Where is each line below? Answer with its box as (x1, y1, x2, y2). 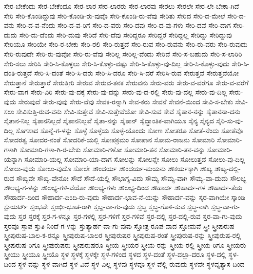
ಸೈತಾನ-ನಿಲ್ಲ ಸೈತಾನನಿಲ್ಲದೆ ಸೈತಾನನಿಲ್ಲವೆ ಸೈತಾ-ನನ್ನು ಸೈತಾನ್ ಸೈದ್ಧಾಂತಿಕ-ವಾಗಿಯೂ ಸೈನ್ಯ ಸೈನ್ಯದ (4, 116, 214, 126)
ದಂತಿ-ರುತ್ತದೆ (4, 68, 32, 78)
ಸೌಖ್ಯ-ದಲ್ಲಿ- (214, 163, 241, 174)
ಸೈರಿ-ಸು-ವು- (216, 116, 243, 126)
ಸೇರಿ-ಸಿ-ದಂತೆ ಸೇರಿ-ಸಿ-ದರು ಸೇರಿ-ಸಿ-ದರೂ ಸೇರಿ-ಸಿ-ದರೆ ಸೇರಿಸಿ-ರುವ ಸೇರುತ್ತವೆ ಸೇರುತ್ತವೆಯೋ (34, 68, 239, 78)
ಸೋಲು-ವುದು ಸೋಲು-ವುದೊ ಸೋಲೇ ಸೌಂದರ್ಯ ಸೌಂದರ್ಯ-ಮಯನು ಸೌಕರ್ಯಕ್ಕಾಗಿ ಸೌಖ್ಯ (4, 163, 213, 174)
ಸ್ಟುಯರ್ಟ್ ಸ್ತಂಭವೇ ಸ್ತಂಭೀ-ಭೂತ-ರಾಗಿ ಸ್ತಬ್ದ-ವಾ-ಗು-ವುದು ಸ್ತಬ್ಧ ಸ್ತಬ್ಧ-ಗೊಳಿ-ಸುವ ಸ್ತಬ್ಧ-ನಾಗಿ (4, 201, 209, 212)
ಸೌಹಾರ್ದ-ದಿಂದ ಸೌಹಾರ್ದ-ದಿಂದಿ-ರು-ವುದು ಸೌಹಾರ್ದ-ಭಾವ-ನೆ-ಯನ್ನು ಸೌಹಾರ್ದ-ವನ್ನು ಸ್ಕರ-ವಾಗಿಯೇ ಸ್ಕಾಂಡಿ (4, 192, 246, 202)
